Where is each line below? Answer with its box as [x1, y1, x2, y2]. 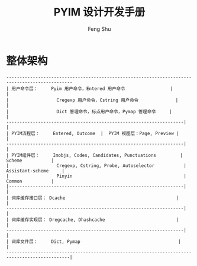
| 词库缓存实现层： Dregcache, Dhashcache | [6, 217, 179, 223]
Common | [6, 178, 54, 184]
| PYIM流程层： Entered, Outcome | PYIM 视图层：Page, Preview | [6, 130, 179, 136]
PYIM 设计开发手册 [53, 5, 146, 19]
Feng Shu [88, 25, 111, 33]
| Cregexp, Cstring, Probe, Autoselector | [6, 162, 186, 169]
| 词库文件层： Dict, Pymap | [6, 238, 182, 245]
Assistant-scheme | [6, 168, 65, 174]
